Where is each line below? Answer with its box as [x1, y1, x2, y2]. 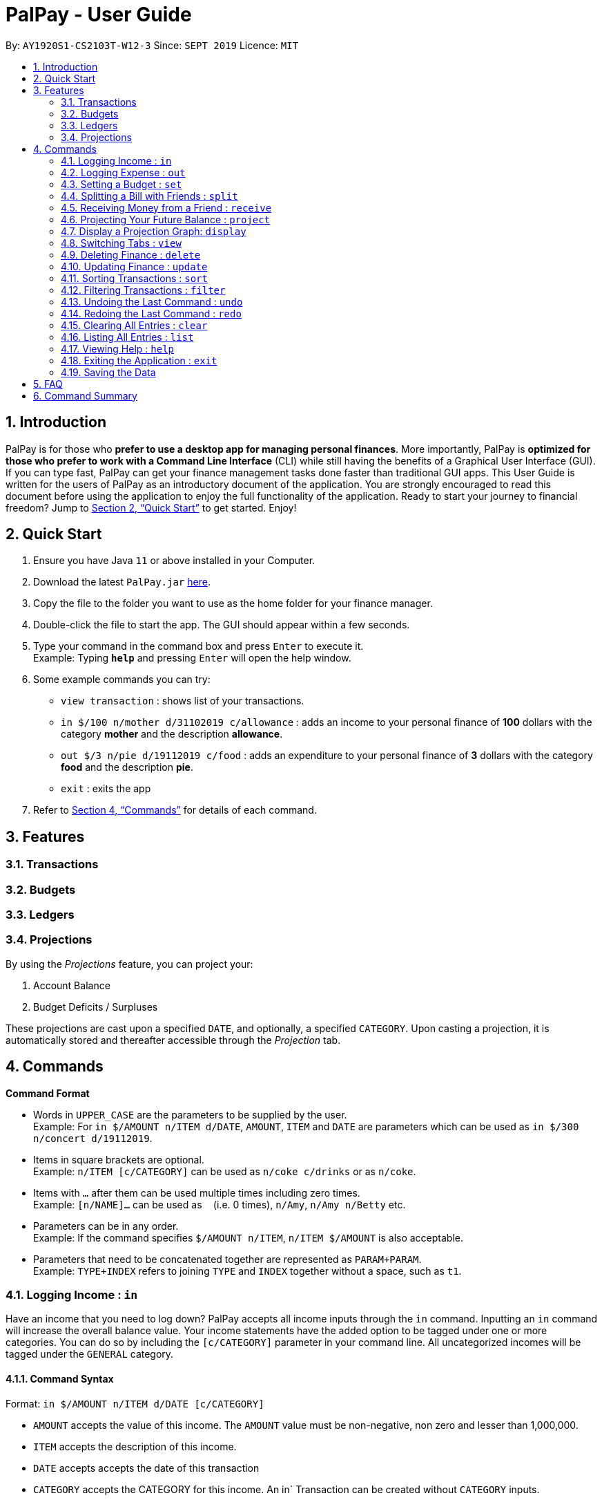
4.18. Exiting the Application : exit [61, 354, 217, 366]
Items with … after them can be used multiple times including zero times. [33, 1186, 360, 1199]
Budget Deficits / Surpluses [33, 1000, 158, 1013]
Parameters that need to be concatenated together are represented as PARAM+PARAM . [33, 1253, 422, 1265]
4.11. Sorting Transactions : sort [61, 272, 208, 284]
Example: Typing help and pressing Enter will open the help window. [33, 652, 351, 664]
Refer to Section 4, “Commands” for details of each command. [33, 804, 317, 816]
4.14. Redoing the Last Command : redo [61, 307, 242, 319]
